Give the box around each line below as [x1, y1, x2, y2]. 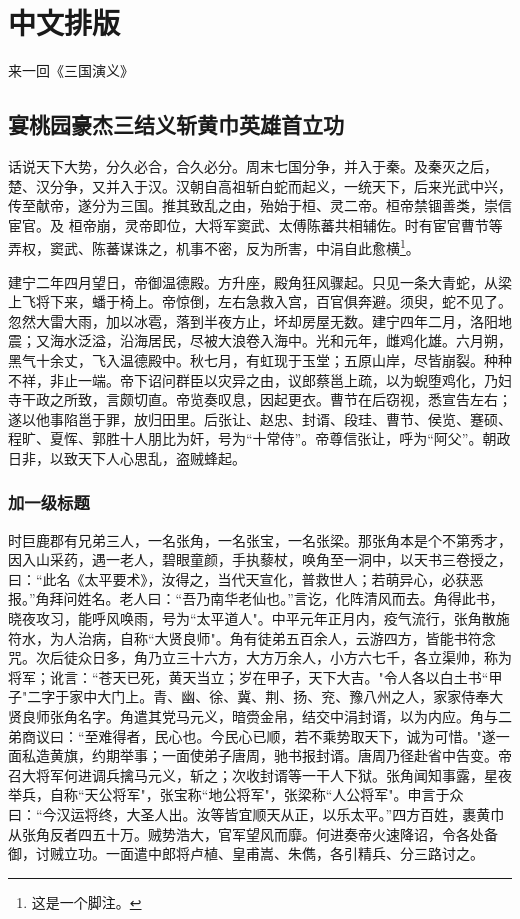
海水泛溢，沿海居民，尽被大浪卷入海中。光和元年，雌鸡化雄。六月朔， [49, 330, 512, 351]
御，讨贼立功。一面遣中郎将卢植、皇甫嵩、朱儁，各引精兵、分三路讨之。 [8, 843, 484, 864]
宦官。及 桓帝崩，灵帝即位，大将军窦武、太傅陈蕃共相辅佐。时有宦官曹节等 [8, 214, 503, 235]
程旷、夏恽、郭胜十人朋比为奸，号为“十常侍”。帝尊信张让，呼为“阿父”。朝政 [8, 428, 511, 449]
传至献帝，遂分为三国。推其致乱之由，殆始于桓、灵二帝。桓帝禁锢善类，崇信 [8, 195, 512, 216]
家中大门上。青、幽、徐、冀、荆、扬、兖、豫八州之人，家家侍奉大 [69, 686, 504, 707]
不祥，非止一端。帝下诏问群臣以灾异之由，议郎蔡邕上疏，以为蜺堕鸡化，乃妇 [8, 369, 512, 390]
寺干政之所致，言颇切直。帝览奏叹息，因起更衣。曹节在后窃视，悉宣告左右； [8, 389, 512, 410]
